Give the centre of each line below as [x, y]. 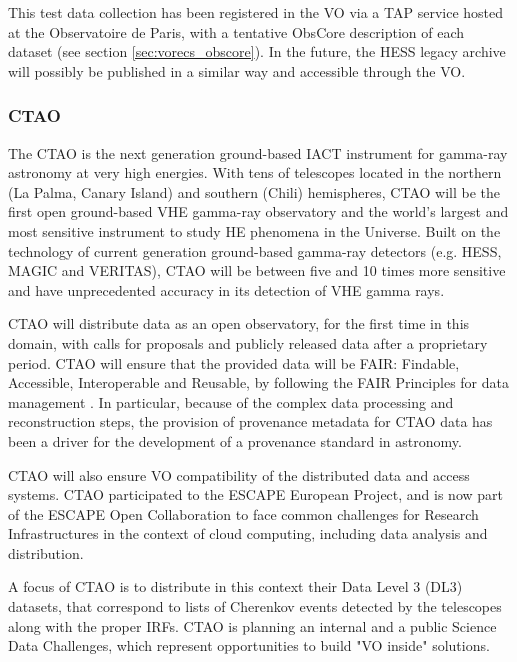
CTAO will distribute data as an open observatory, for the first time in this [239, 323]
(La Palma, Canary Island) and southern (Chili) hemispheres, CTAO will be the [254, 191]
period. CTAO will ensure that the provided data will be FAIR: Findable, [234, 362]
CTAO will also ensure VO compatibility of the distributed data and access [239, 474]
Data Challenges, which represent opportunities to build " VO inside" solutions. [249, 645]
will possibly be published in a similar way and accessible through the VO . [237, 70]
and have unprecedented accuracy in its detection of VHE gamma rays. [226, 289]
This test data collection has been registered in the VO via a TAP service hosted [256, 12]
